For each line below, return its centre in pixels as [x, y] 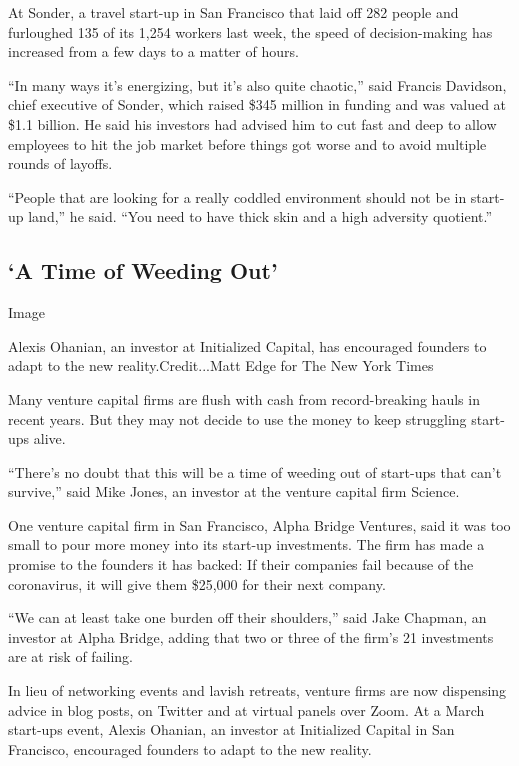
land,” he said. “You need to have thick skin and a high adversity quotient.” [260, 216]
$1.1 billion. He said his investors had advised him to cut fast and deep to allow [252, 123]
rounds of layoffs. [60, 163]
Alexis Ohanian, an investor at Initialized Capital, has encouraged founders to [247, 345]
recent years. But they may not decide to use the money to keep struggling [237, 418]
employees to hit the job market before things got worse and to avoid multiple [247, 143]
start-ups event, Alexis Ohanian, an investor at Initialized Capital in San [231, 729]
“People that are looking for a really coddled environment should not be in [237, 196]
